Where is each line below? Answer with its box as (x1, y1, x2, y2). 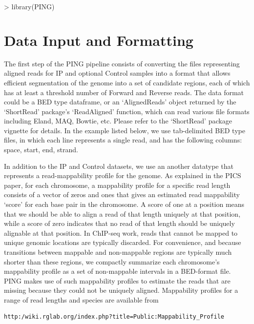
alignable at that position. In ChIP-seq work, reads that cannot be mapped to (4, 227, 238, 238)
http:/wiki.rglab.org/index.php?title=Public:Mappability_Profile (4, 313, 225, 320)
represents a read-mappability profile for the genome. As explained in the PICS (4, 170, 241, 181)
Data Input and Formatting (4, 30, 193, 50)
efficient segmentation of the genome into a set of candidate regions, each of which (4, 77, 250, 87)
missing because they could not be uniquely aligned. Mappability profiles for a (4, 285, 238, 295)
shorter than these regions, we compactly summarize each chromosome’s (4, 256, 220, 266)
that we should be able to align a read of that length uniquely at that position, (4, 208, 241, 219)
